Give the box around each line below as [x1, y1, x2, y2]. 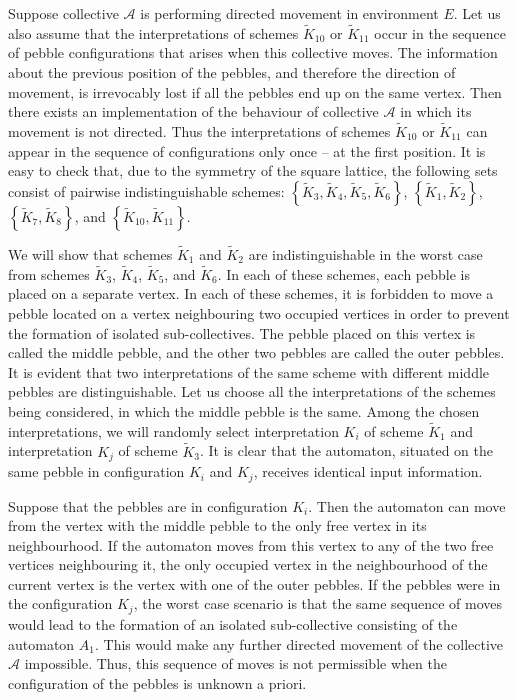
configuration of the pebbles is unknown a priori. [8, 672, 307, 693]
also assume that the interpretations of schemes [8, 22, 299, 43]
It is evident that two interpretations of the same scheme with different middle [8, 361, 490, 382]
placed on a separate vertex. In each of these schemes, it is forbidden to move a [8, 283, 494, 304]
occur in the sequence [374, 22, 506, 43]
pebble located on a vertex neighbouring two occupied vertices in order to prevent [8, 303, 510, 323]
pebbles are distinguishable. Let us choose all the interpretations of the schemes [8, 381, 496, 402]
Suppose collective [8, 3, 119, 23]
